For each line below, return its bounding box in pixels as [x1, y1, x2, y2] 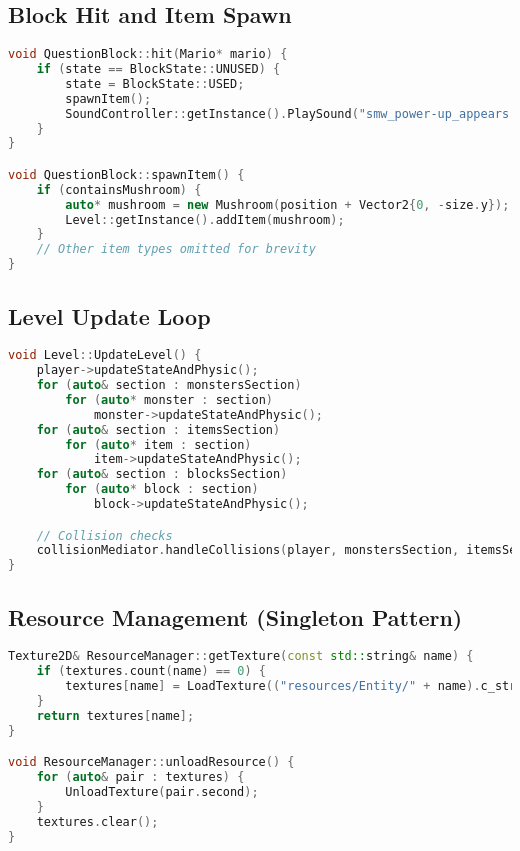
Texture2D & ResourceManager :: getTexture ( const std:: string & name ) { [8, 649, 474, 664]
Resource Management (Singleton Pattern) [8, 601, 463, 632]
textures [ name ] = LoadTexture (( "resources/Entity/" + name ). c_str [65, 679, 517, 694]
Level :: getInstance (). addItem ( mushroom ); [65, 212, 345, 227]
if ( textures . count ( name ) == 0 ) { [36, 664, 266, 679]
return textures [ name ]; [36, 708, 195, 723]
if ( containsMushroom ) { [36, 182, 202, 197]
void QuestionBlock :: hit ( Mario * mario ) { [8, 47, 288, 62]
